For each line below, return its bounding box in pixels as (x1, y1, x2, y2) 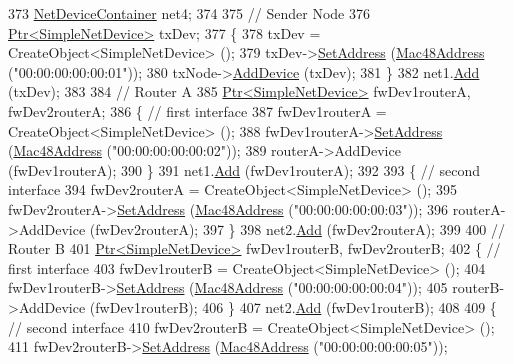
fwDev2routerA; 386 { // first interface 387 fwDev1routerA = (8, 100, 387, 121)
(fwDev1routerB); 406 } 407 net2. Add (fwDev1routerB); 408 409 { (89, 296, 497, 317)
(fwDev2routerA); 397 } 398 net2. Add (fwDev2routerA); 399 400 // (89, 218, 505, 239)
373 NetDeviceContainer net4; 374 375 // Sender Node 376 (8, 3, 370, 23)
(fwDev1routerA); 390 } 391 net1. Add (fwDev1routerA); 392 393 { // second (8, 159, 480, 180)
